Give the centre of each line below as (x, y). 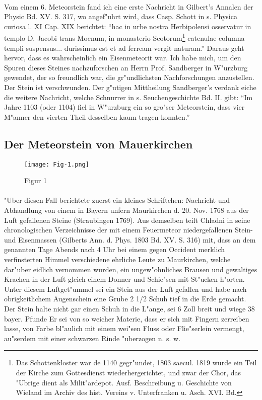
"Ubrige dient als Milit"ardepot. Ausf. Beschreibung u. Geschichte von (124, 382)
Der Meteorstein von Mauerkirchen (99, 144)
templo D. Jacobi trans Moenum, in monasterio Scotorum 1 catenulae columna (124, 37)
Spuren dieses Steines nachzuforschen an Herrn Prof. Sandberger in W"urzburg (126, 67)
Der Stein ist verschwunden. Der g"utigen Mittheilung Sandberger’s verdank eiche (130, 87)
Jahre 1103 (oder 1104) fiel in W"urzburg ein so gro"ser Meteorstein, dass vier (124, 107)
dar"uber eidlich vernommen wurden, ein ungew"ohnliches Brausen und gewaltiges (131, 269)
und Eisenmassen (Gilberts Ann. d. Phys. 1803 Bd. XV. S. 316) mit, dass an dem (130, 239)
